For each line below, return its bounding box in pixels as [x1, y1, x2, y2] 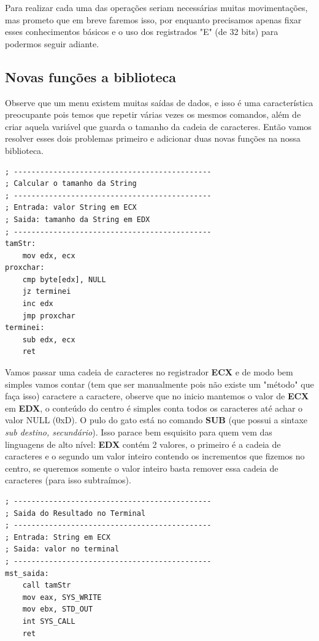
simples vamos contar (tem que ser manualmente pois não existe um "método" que [5, 377, 314, 390]
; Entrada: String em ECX [5, 532, 110, 542]
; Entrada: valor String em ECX [5, 203, 137, 212]
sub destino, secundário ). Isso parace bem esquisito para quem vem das [5, 426, 272, 439]
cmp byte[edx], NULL [22, 275, 106, 284]
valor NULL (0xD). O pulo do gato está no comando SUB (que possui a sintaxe [5, 413, 307, 426]
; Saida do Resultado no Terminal [5, 509, 146, 518]
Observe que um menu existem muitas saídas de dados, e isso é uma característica [5, 96, 313, 109]
